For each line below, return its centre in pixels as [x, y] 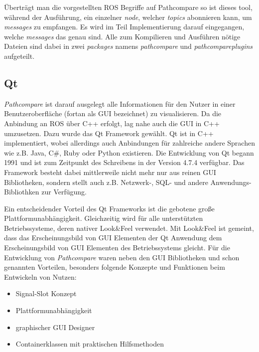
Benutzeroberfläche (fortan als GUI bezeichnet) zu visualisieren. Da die [113, 113]
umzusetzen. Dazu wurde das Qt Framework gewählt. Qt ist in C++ [109, 133]
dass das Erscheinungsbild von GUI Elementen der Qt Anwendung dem [113, 238]
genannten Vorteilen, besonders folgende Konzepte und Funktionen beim [115, 267]
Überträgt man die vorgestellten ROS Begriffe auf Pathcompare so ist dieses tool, [128, 7]
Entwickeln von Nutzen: [40, 276]
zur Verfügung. [64, 192]
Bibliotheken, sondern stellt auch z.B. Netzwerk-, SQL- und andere [106, 182]
